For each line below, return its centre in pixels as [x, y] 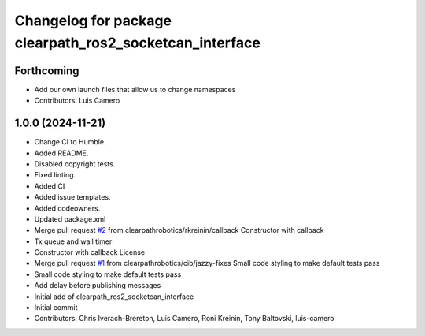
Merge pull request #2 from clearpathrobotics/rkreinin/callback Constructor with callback [179, 230]
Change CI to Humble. [70, 142]
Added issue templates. [72, 197]
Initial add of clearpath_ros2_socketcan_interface [114, 297]
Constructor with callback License [90, 252]
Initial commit [56, 308]
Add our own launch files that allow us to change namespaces [135, 89]
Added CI [50, 186]
